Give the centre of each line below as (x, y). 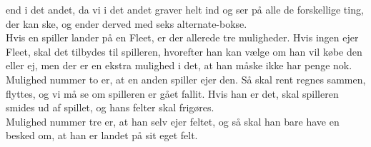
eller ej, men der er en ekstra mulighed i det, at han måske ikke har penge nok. (179, 65)
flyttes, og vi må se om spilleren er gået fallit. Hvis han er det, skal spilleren (172, 93)
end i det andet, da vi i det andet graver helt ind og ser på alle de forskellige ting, (185, 9)
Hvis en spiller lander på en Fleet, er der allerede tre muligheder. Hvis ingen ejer (182, 37)
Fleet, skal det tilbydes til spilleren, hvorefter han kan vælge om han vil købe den (184, 51)
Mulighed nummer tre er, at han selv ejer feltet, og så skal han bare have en (173, 121)
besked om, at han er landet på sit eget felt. (102, 135)
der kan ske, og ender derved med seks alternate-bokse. (127, 23)
